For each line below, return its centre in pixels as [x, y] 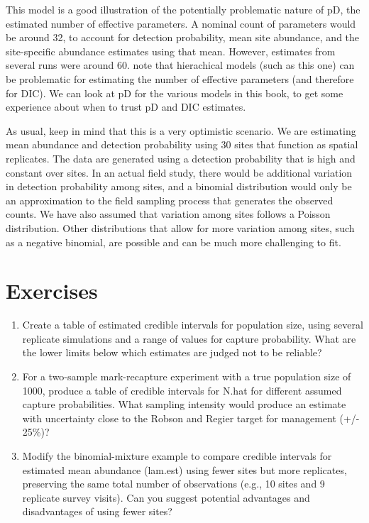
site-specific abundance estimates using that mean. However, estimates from [171, 51]
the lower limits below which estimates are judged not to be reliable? [172, 352]
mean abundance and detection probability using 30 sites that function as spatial [182, 144]
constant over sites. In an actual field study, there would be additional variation [179, 172]
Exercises [52, 291]
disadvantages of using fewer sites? [97, 511]
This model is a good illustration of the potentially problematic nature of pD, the [183, 9]
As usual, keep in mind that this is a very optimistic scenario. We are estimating [181, 130]
